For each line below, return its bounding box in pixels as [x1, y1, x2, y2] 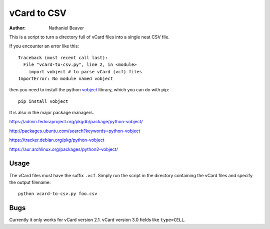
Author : [9, 25, 26, 31]
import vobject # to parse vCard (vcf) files [28, 69, 142, 74]
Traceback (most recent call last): [18, 55, 108, 60]
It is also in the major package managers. [9, 110, 94, 116]
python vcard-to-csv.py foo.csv [18, 191, 97, 197]
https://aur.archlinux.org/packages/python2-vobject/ [9, 146, 118, 152]
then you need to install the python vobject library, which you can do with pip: [9, 87, 169, 93]
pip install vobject [18, 98, 68, 104]
